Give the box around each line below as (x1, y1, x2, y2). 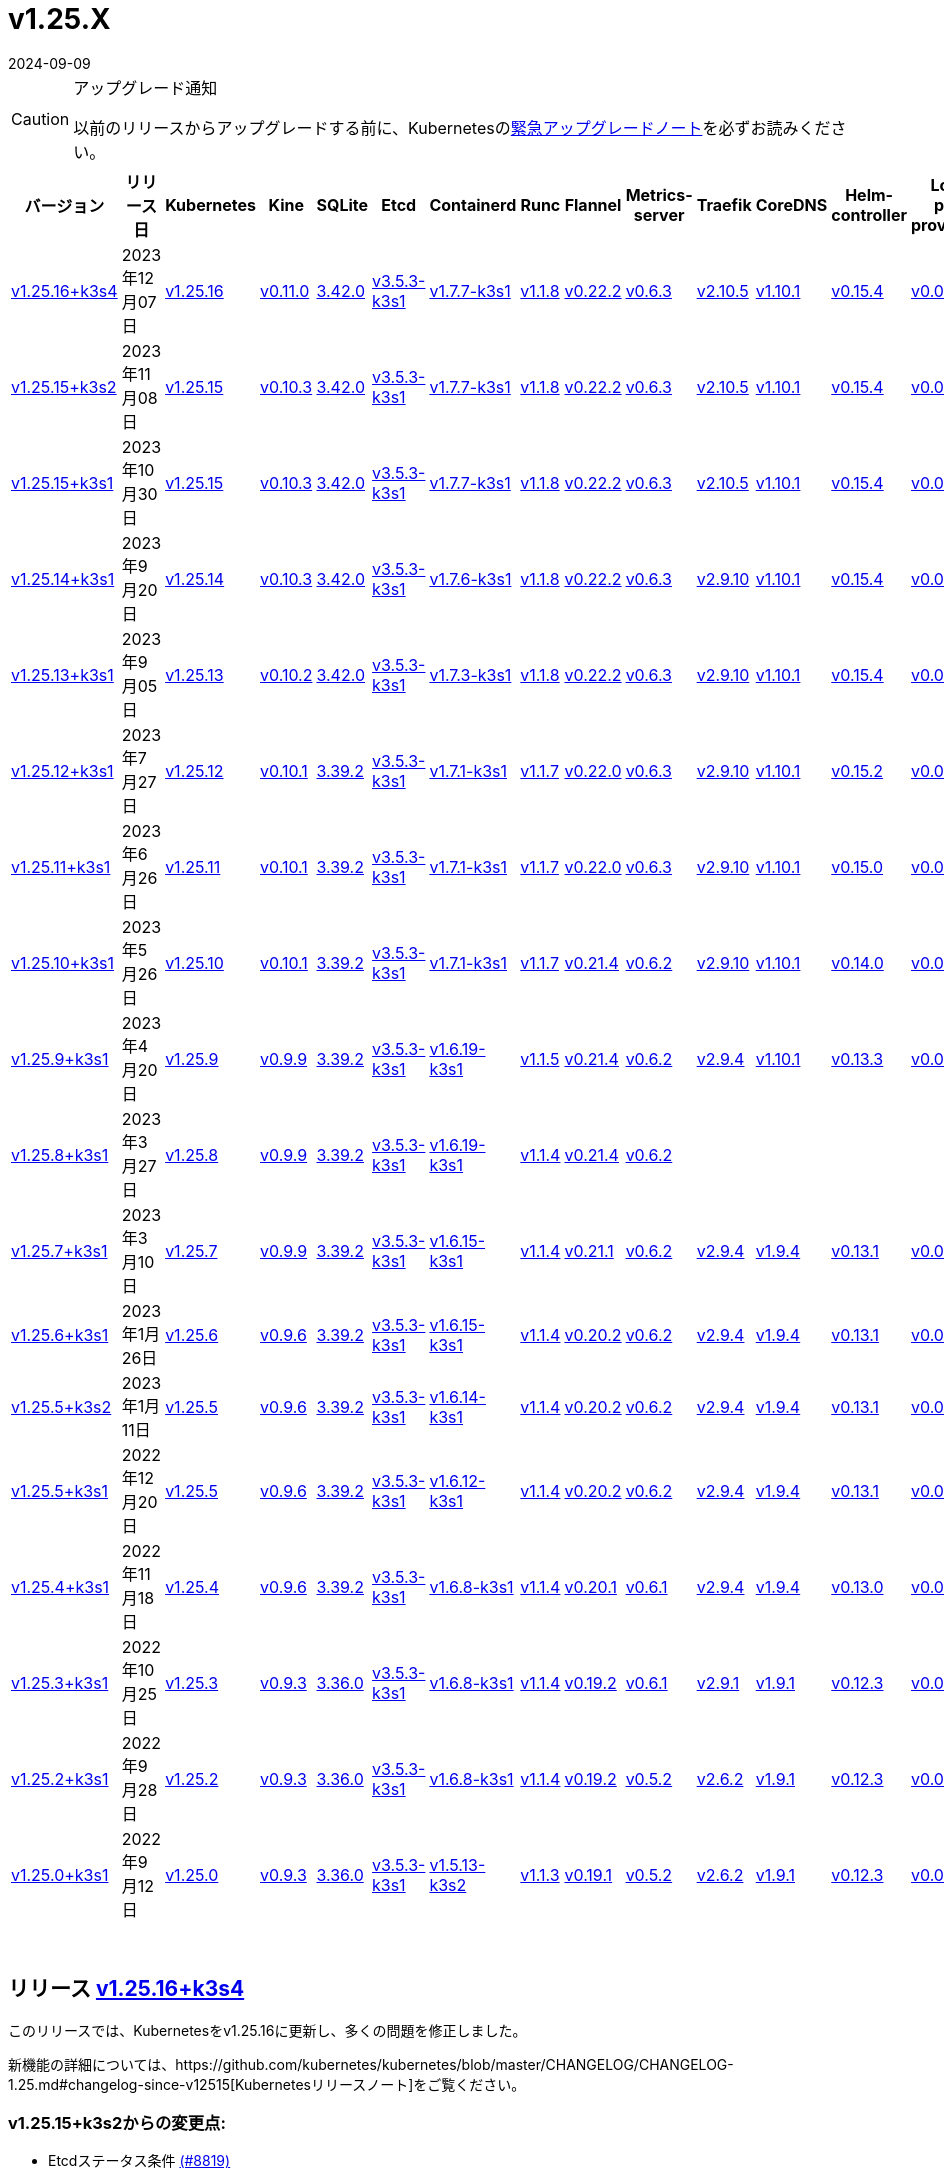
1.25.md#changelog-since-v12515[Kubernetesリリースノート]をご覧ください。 (8, 2075, 526, 2093)
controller (831, 204, 907, 225)
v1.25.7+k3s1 (11, 1240, 108, 1261)
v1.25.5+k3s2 (11, 1396, 112, 1417)
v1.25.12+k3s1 (11, 760, 114, 781)
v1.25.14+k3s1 (11, 568, 115, 589)
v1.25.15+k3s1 (11, 472, 114, 493)
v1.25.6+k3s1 (11, 1324, 109, 1345)
